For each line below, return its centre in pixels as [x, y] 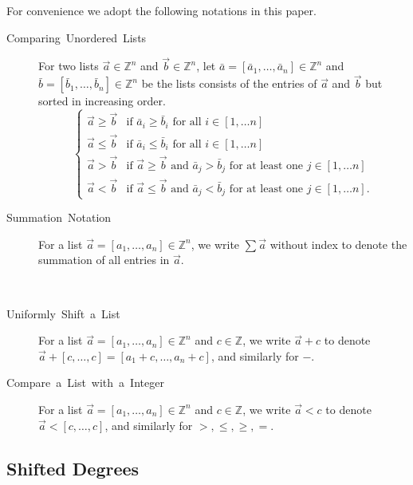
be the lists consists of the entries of [229, 83]
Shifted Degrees [73, 468]
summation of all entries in [104, 260]
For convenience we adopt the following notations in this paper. [161, 10]
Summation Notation [59, 217]
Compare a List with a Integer [85, 382]
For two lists [69, 66]
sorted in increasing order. [102, 101]
